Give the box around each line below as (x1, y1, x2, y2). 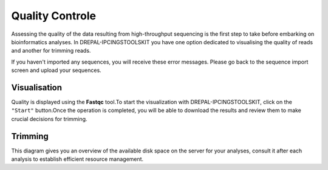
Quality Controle (11, 9, 97, 22)
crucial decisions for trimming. (11, 115, 87, 122)
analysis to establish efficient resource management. (11, 155, 144, 163)
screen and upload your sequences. (11, 67, 101, 74)
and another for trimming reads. (11, 47, 91, 54)
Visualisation (11, 82, 63, 93)
